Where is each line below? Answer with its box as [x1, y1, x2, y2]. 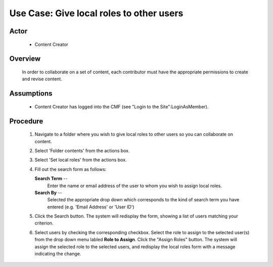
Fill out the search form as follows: [34, 166, 107, 172]
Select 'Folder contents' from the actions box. [34, 147, 130, 154]
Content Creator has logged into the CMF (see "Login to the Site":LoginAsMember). [34, 104, 209, 110]
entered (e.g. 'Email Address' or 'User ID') [47, 204, 134, 210]
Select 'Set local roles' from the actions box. [34, 157, 127, 163]
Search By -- [34, 190, 62, 196]
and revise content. [22, 76, 63, 82]
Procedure [9, 117, 43, 125]
